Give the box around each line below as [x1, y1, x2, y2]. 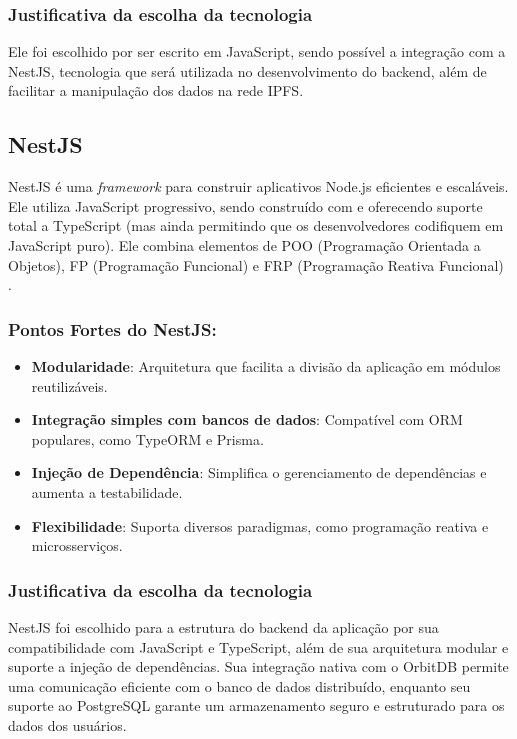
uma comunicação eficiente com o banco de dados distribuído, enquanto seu [8, 675, 471, 696]
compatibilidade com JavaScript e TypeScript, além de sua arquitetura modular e [8, 636, 509, 657]
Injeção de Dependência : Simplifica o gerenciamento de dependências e [31, 462, 487, 483]
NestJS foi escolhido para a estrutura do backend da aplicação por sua [8, 616, 439, 637]
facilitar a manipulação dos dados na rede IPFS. [8, 80, 304, 101]
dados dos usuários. [8, 714, 127, 735]
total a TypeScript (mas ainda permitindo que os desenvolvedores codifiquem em [8, 215, 504, 236]
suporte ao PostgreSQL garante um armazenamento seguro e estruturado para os [8, 695, 505, 716]
